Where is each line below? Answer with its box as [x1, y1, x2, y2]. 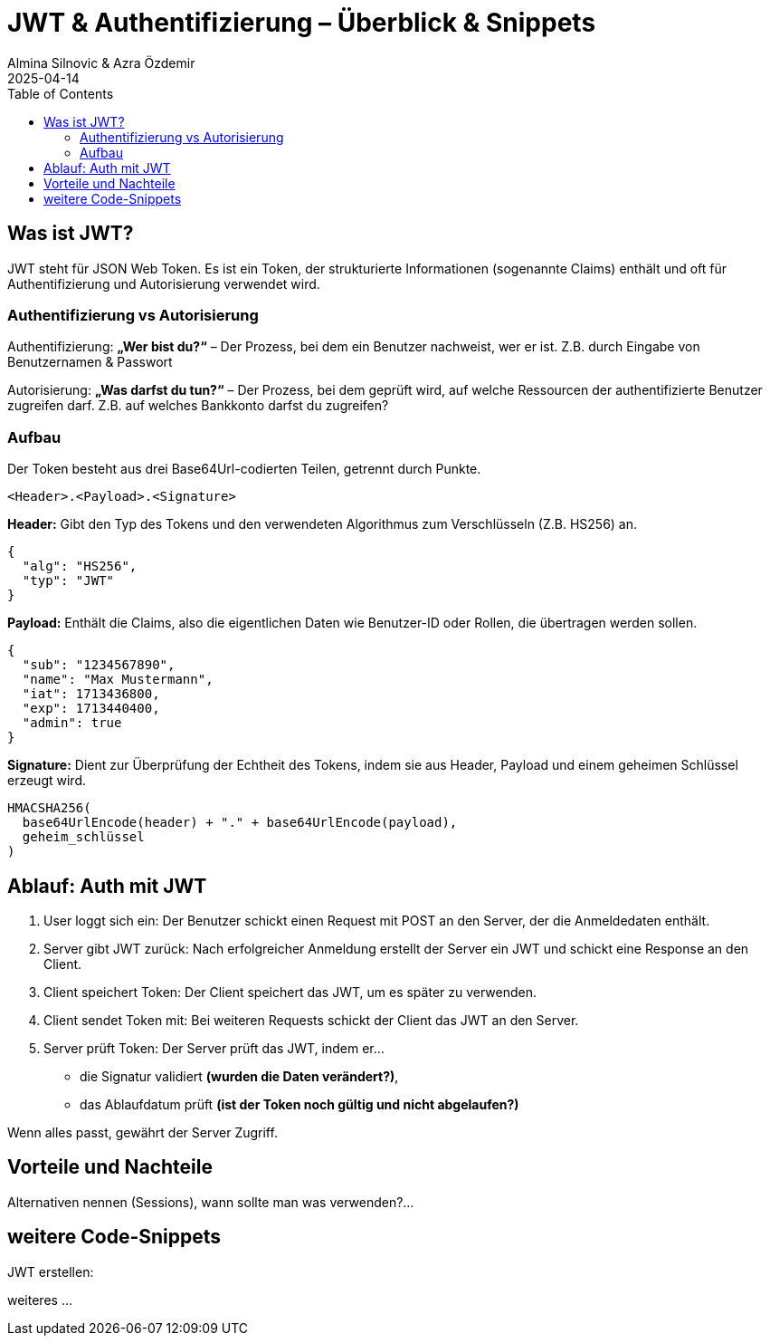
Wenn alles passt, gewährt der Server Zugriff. [7, 1124, 278, 1140]
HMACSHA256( [7, 801, 91, 816]
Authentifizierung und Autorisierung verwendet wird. [7, 275, 320, 292]
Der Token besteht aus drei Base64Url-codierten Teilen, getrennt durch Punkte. [7, 461, 481, 477]
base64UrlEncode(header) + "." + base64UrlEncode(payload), [22, 815, 458, 830]
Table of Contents [7, 85, 114, 101]
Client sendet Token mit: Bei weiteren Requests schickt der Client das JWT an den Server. [43, 1012, 579, 1028]
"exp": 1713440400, [22, 701, 160, 716]
